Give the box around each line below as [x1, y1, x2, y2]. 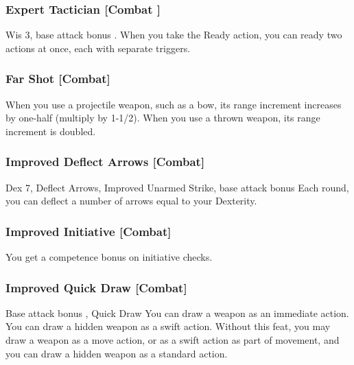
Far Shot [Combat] [5, 70, 110, 87]
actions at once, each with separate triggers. [5, 40, 191, 55]
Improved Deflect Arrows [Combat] [5, 153, 205, 170]
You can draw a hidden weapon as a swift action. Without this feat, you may [5, 319, 331, 333]
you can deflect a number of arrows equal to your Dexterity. [5, 193, 257, 208]
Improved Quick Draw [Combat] [5, 279, 187, 296]
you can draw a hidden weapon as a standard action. [5, 346, 228, 360]
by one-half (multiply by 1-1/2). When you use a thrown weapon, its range [5, 110, 320, 125]
